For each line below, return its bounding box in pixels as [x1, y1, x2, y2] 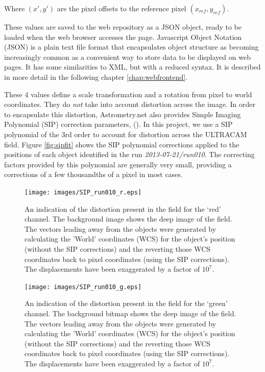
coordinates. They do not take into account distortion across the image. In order [4, 99, 255, 110]
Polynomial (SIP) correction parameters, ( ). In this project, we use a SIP [4, 119, 233, 129]
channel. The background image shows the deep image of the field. [25, 213, 232, 224]
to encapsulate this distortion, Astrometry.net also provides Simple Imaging [4, 108, 241, 119]
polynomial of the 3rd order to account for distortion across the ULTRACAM [4, 128, 247, 139]
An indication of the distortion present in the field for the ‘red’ [25, 203, 221, 214]
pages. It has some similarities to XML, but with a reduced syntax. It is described [4, 61, 261, 72]
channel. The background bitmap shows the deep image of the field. [25, 308, 236, 318]
